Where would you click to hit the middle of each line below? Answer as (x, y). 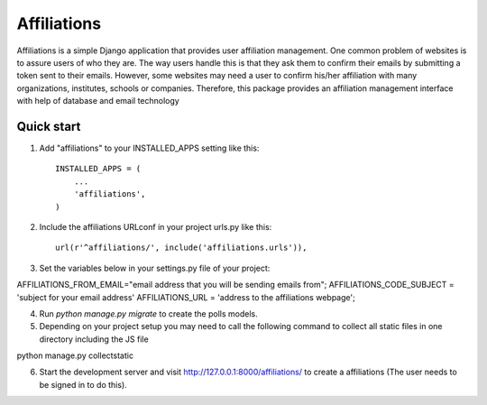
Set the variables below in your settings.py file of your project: (155, 268)
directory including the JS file (94, 339)
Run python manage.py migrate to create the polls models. (148, 313)
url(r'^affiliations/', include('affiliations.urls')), (181, 248)
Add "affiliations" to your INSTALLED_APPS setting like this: (149, 148)
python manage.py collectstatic (75, 355)
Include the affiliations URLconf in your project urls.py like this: (156, 226)
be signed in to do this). (83, 384)
